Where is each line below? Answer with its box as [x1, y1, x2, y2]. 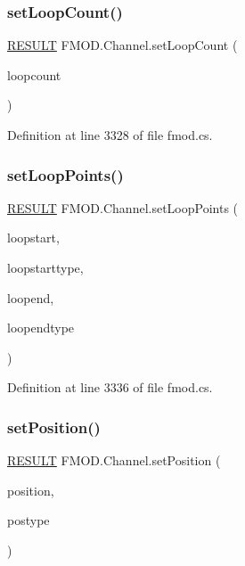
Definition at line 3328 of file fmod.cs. [7, 126, 213, 144]
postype [7, 511, 50, 529]
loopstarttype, [7, 258, 84, 276]
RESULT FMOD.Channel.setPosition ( [7, 451, 221, 470]
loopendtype [7, 318, 75, 337]
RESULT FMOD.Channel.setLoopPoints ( [7, 198, 239, 217]
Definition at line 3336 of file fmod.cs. [7, 378, 213, 397]
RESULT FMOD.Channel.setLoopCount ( [7, 36, 238, 54]
